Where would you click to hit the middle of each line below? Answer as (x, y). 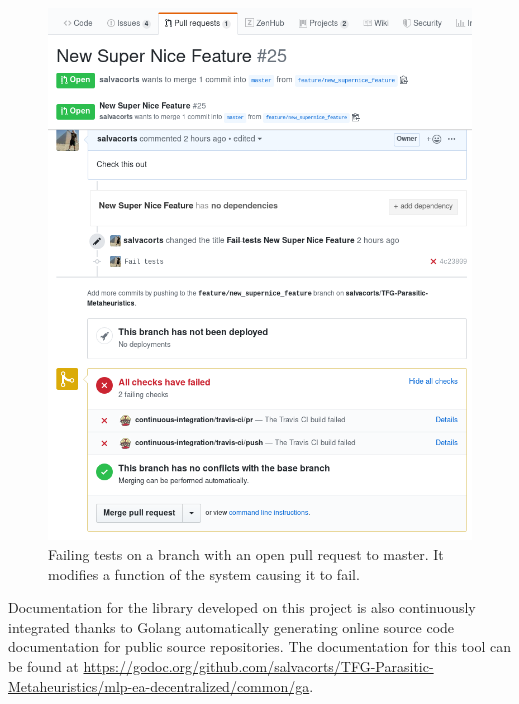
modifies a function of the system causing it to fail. (204, 573)
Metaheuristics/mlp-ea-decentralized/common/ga (159, 685)
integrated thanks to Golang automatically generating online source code (231, 626)
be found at (43, 665)
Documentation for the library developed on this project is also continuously (242, 607)
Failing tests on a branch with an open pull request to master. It (246, 553)
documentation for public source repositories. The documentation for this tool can (259, 646)
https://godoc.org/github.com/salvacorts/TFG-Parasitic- (258, 665)
